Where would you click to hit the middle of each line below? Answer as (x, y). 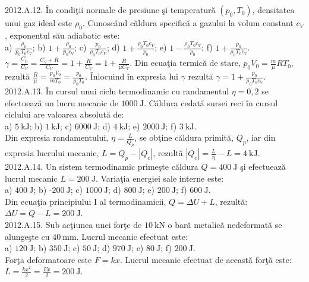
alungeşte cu (27, 236)
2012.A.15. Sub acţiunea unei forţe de (73, 224)
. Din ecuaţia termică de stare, (185, 63)
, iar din (261, 137)
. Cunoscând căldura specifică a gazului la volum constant (188, 23)
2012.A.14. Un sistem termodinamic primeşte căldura (102, 167)
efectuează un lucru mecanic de (62, 102)
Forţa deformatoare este (48, 259)
